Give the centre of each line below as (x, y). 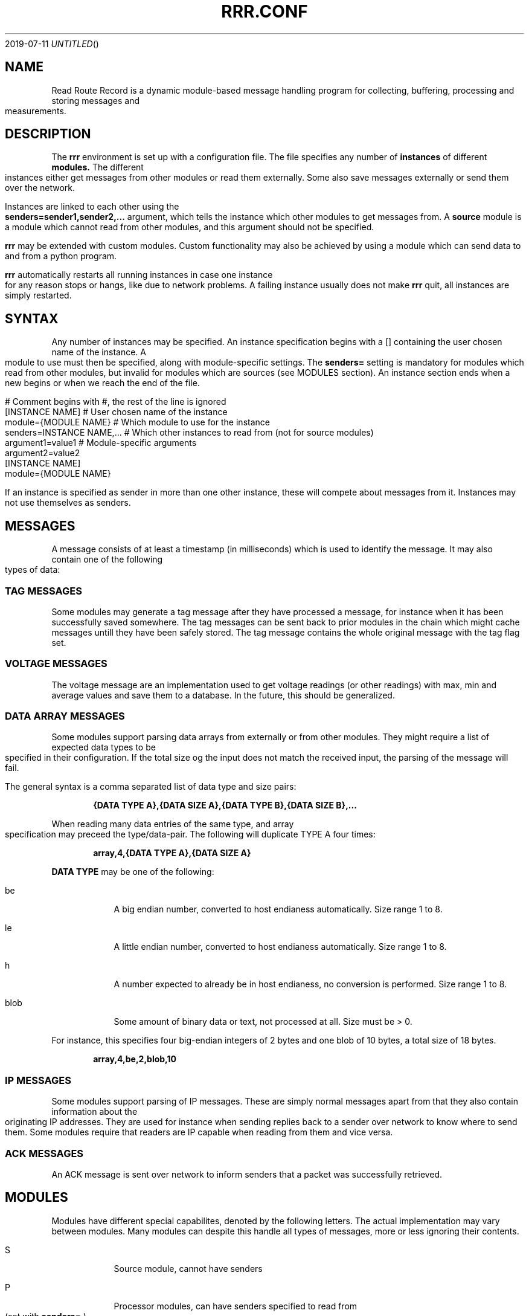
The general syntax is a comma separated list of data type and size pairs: (151, 787)
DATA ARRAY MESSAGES (65, 716)
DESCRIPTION (48, 134)
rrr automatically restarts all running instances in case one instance (139, 275)
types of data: (33, 570)
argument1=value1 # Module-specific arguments (101, 443)
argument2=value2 (43, 453)
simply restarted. (38, 295)
